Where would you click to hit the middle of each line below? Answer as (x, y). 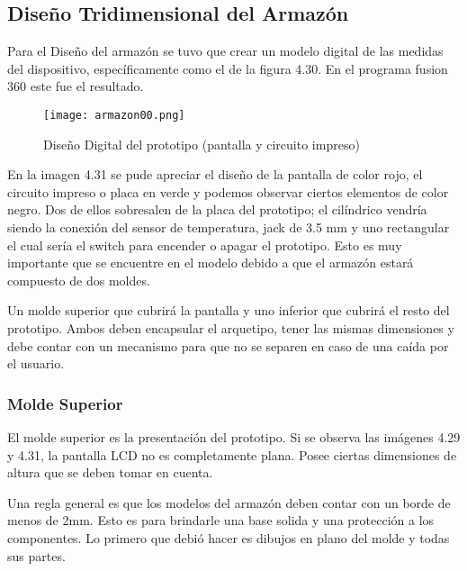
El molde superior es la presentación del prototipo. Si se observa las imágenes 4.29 (234, 436)
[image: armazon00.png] (114, 115)
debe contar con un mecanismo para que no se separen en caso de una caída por (228, 345)
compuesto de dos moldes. (79, 280)
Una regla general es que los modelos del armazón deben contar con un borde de (229, 502)
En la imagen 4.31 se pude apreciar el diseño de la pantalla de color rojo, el (215, 174)
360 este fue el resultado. (76, 86)
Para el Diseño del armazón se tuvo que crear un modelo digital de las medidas (225, 51)
